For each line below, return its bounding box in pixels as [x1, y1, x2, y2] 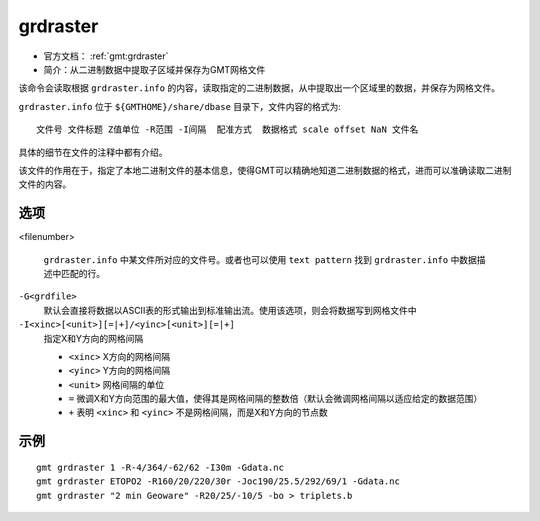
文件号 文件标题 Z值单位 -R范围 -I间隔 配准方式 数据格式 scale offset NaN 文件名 [36, 124, 419, 135]
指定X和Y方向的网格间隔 [43, 332, 144, 344]
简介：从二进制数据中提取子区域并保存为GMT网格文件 [43, 63, 266, 75]
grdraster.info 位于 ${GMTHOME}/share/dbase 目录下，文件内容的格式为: [18, 100, 342, 112]
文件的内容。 [18, 178, 72, 190]
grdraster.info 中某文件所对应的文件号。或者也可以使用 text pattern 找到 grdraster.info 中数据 [43, 253, 477, 265]
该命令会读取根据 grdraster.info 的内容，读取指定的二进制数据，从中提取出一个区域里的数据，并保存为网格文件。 [18, 82, 500, 94]
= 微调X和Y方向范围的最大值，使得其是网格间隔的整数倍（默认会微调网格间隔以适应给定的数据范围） [68, 393, 483, 405]
